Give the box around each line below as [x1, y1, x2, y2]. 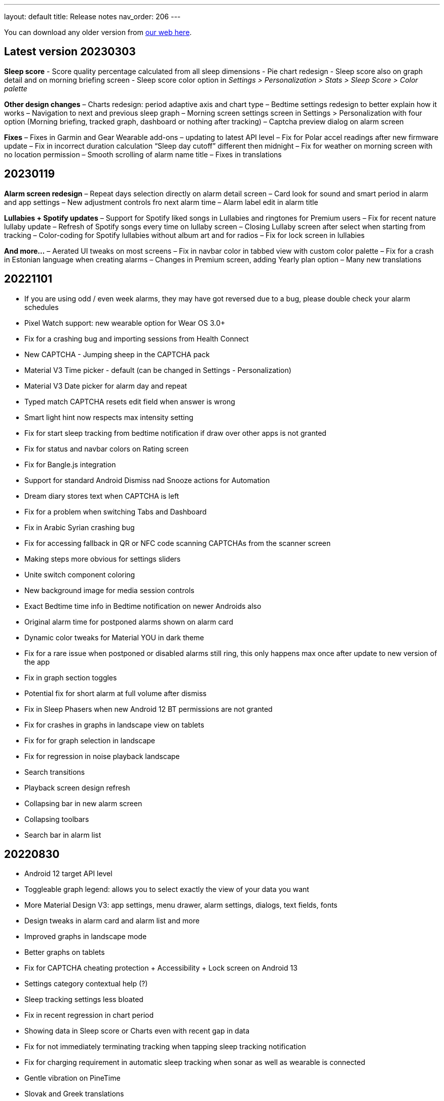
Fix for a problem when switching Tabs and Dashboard [24, 507, 207, 516]
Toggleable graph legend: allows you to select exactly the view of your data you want [24, 885, 309, 894]
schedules [24, 302, 59, 312]
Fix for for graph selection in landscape [24, 736, 155, 745]
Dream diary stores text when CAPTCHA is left [24, 491, 179, 500]
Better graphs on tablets [24, 948, 105, 957]
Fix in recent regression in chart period [24, 1011, 154, 1020]
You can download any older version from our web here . [4, 28, 192, 37]
